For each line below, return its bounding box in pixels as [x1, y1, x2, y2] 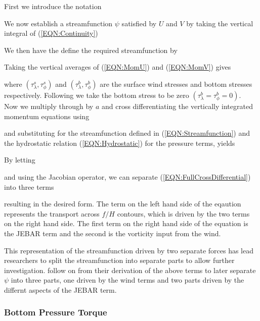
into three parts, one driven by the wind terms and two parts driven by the [11, 275, 244, 285]
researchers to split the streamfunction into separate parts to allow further [4, 255, 235, 265]
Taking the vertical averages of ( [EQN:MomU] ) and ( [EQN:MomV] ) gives [4, 62, 231, 72]
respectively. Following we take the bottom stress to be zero [4, 89, 189, 100]
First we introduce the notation [4, 1, 102, 11]
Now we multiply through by [4, 100, 94, 111]
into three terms [4, 181, 54, 192]
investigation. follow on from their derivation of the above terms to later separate [4, 264, 256, 275]
